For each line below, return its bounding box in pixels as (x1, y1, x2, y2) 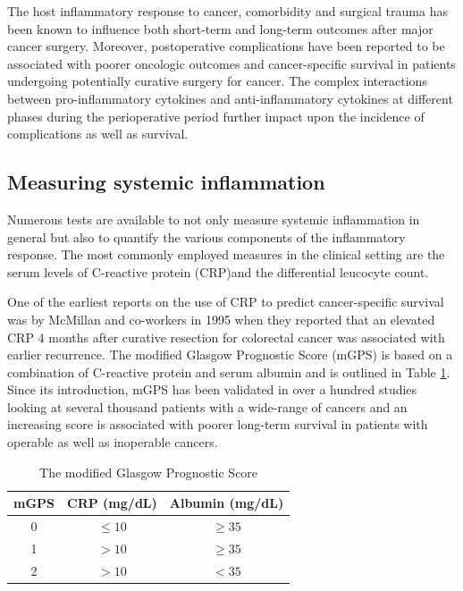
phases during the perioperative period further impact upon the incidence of (7, 106, 425, 125)
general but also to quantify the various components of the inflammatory (7, 227, 406, 246)
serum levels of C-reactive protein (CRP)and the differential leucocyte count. (7, 262, 429, 281)
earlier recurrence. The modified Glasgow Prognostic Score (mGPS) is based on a (7, 345, 453, 364)
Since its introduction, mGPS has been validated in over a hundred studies (7, 380, 417, 399)
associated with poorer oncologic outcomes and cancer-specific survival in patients (7, 54, 456, 72)
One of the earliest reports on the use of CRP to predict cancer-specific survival (7, 292, 444, 311)
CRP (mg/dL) (67, 494, 157, 512)
